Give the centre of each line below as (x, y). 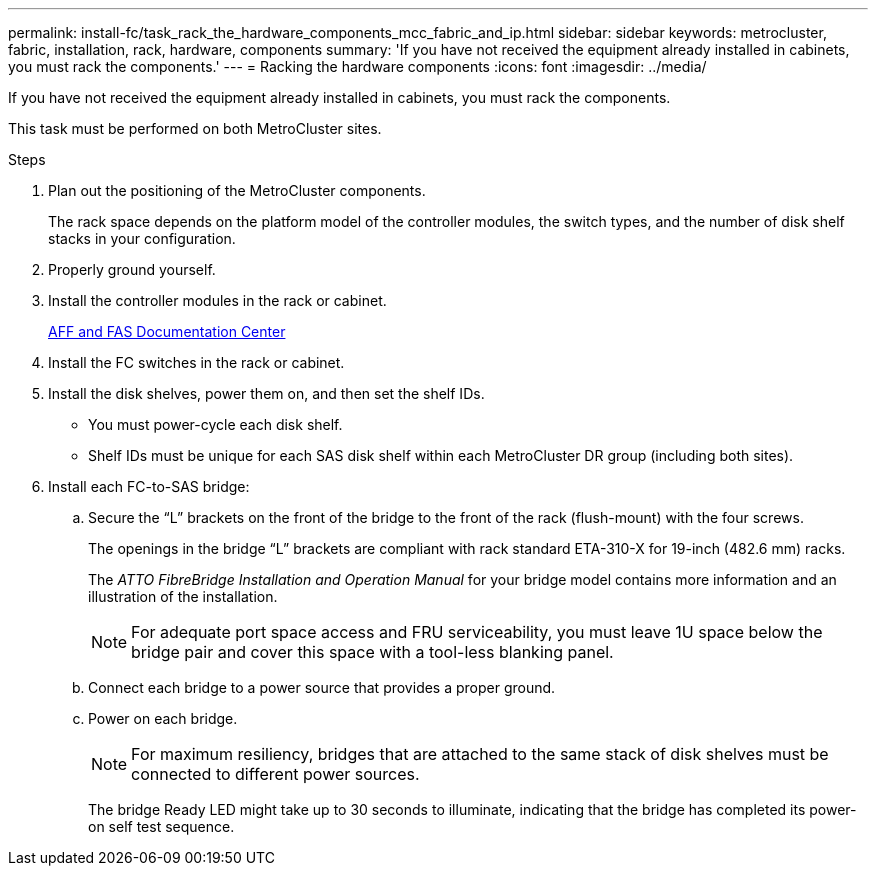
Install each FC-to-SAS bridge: (149, 486)
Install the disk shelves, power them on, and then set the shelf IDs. (266, 393)
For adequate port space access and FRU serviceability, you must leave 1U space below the (477, 632)
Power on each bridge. (163, 718)
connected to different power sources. (275, 774)
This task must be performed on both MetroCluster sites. (195, 128)
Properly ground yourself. (132, 269)
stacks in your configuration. (142, 238)
